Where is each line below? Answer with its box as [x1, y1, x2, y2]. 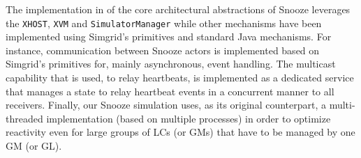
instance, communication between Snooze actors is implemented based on [6, 42, 320, 57]
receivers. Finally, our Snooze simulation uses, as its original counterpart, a [6, 97, 327, 112]
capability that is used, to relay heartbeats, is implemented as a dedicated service [6, 70, 354, 85]
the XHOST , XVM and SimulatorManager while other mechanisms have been [6, 15, 322, 30]
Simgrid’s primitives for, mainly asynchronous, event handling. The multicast [6, 56, 336, 71]
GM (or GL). [6, 139, 62, 152]
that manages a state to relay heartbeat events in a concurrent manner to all [6, 84, 334, 98]
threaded [6, 111, 43, 125]
